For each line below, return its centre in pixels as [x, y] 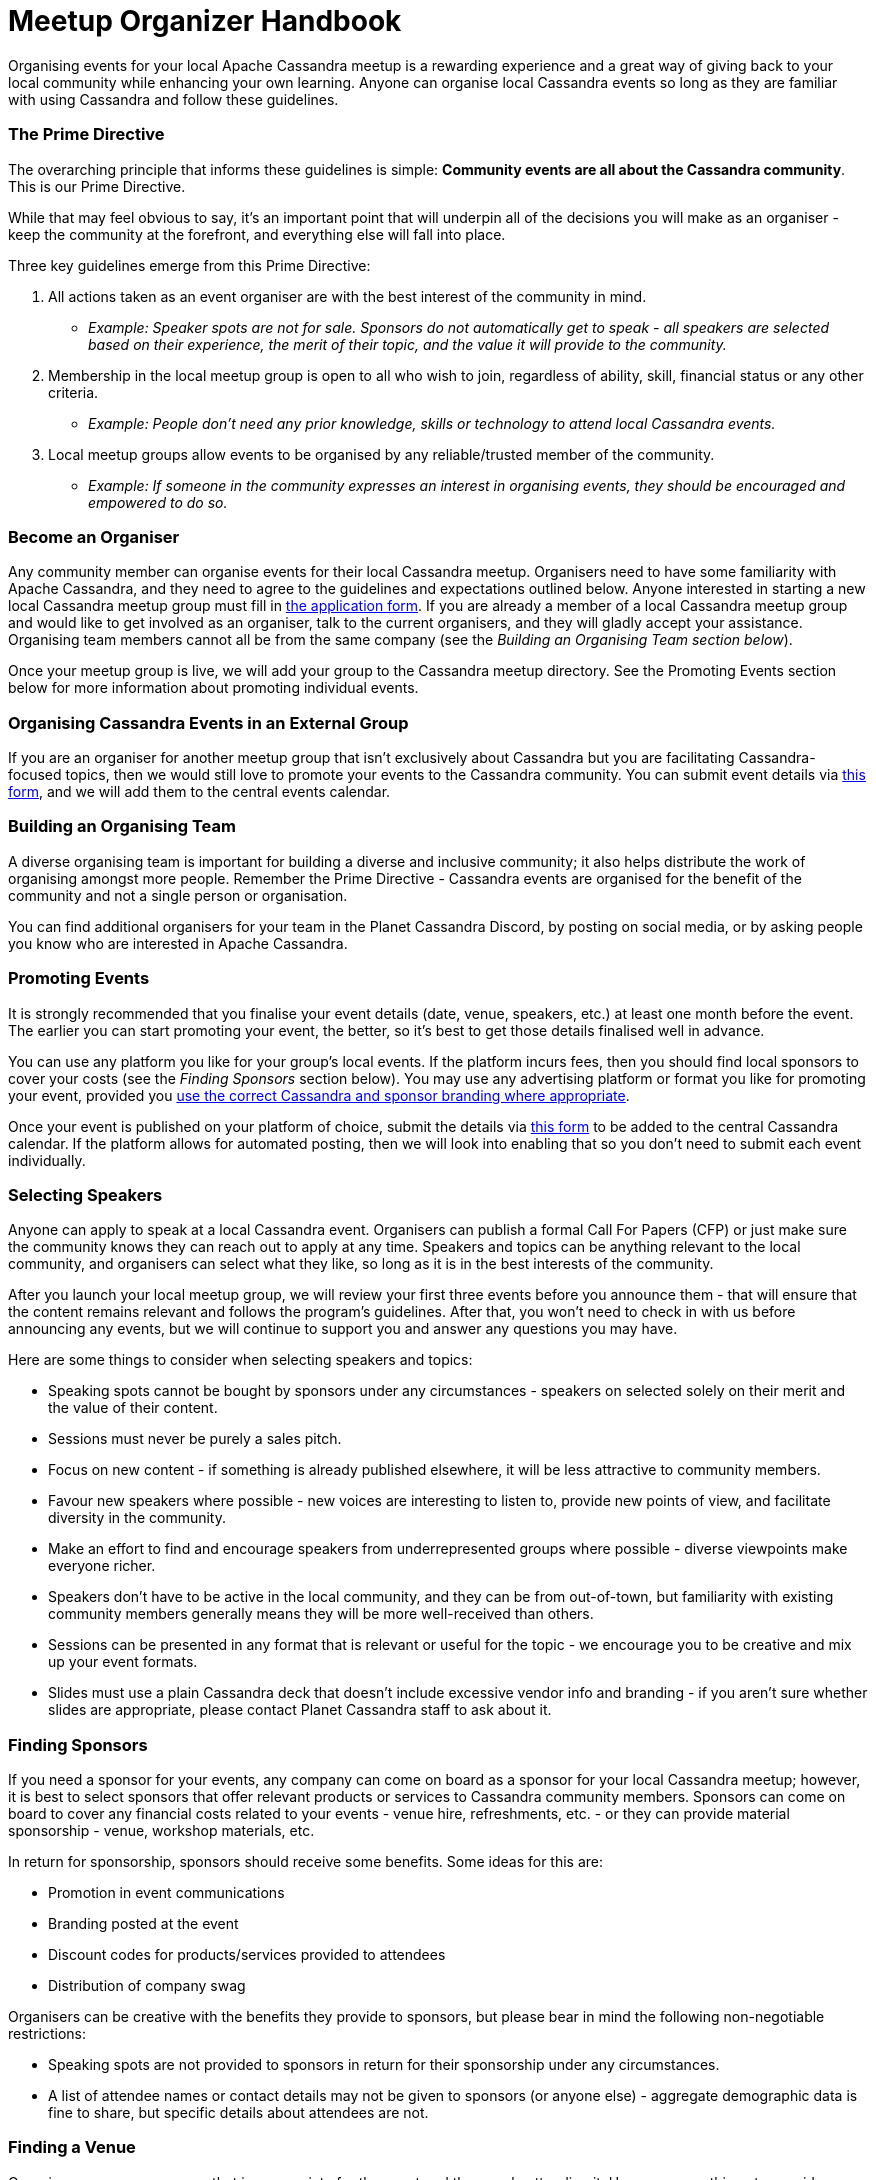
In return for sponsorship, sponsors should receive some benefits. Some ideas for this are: [306, 1861]
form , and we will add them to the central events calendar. [199, 791]
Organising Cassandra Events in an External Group [208, 722]
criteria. [73, 392]
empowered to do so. [158, 502]
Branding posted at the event [143, 1923]
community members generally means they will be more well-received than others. [321, 1614]
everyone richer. [102, 1566]
